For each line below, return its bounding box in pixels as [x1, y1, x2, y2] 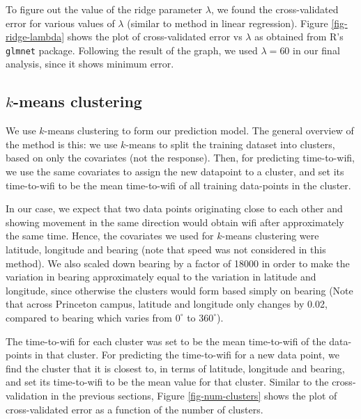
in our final [293, 42, 340, 57]
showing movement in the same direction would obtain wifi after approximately [6, 214, 344, 229]
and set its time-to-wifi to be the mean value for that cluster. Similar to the [6, 374, 329, 389]
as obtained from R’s [254, 29, 344, 44]
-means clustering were [222, 228, 319, 243]
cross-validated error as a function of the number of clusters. [6, 402, 263, 416]
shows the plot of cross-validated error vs [67, 29, 243, 44]
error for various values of [6, 15, 115, 30]
